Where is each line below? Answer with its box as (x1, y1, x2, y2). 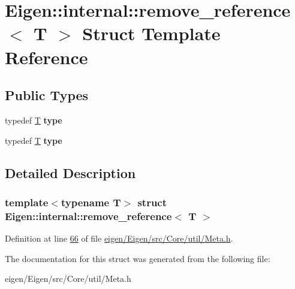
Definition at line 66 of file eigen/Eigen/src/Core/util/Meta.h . (5, 232, 233, 245)
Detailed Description (5, 163, 136, 182)
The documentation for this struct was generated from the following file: (5, 252, 270, 264)
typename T (61, 194, 121, 209)
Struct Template (82, 21, 221, 46)
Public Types (5, 86, 89, 104)
